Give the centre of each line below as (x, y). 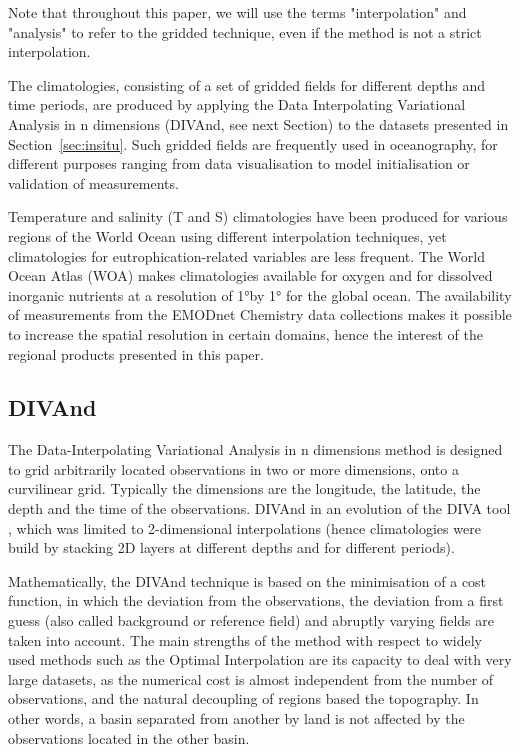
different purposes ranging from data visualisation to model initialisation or (239, 163)
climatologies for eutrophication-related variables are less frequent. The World (246, 255)
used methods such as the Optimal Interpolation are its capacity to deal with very (260, 659)
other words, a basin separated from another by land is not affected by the (236, 718)
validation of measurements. (93, 182)
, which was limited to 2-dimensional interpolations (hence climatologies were (244, 527)
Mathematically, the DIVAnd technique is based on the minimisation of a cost (247, 580)
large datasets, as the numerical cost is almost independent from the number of (251, 678)
